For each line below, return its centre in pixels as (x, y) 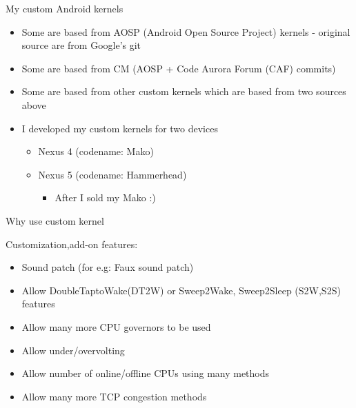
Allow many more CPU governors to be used (116, 326)
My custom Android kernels (65, 8)
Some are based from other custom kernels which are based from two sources (184, 91)
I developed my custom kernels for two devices (120, 128)
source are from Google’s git (81, 45)
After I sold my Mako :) (105, 197)
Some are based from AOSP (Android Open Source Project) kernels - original (186, 31)
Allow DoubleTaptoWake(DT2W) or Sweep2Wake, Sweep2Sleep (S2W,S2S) (181, 290)
